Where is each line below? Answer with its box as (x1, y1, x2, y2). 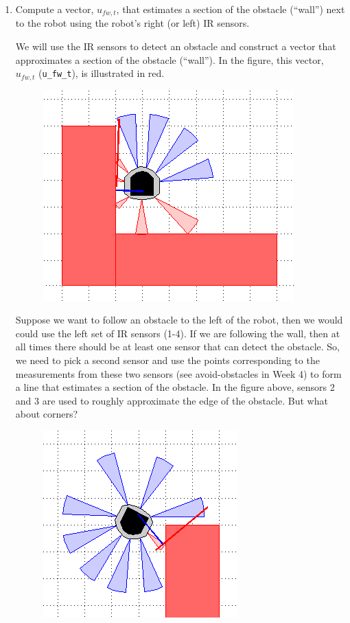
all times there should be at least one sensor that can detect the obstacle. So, (15, 339, 340, 354)
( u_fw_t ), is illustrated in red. (38, 66, 165, 80)
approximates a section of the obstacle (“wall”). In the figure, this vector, (15, 52, 324, 67)
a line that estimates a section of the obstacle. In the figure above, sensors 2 (15, 380, 335, 394)
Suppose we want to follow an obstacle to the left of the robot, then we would (15, 313, 343, 327)
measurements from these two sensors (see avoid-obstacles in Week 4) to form (15, 366, 342, 381)
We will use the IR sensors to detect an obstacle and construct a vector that (15, 39, 336, 54)
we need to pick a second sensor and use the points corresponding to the (15, 353, 320, 367)
